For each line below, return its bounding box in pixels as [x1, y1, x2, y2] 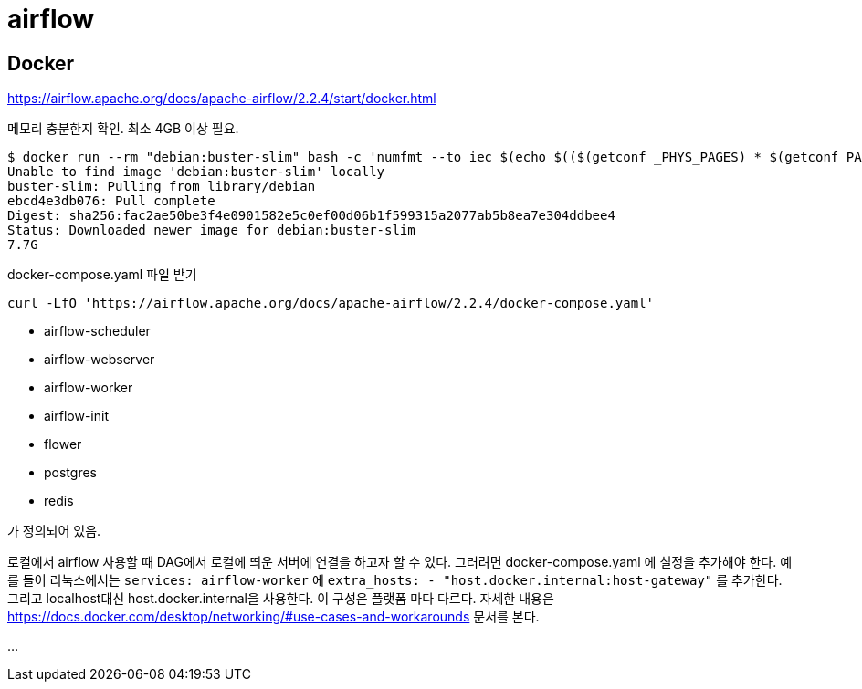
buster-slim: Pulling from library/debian [7, 179, 316, 194]
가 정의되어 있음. [7, 523, 101, 539]
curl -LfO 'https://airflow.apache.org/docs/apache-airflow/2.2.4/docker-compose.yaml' [7, 296, 655, 311]
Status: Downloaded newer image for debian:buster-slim [7, 223, 415, 238]
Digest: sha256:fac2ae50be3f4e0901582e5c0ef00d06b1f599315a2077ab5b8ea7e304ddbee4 [7, 208, 615, 224]
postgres [44, 465, 97, 481]
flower [44, 436, 82, 453]
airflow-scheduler [44, 323, 151, 339]
